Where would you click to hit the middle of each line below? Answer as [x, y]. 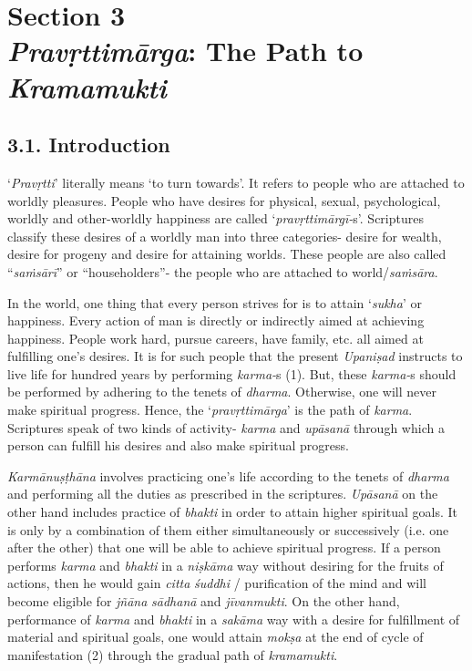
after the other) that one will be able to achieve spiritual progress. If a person [224, 547]
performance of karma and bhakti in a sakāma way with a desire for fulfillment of [234, 619]
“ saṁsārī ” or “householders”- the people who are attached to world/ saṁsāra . [223, 271]
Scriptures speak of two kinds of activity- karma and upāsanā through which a [226, 427]
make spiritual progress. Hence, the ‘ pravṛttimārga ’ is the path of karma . [210, 410]
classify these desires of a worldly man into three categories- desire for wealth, [225, 236]
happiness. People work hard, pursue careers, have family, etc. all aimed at [215, 338]
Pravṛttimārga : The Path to [185, 51]
